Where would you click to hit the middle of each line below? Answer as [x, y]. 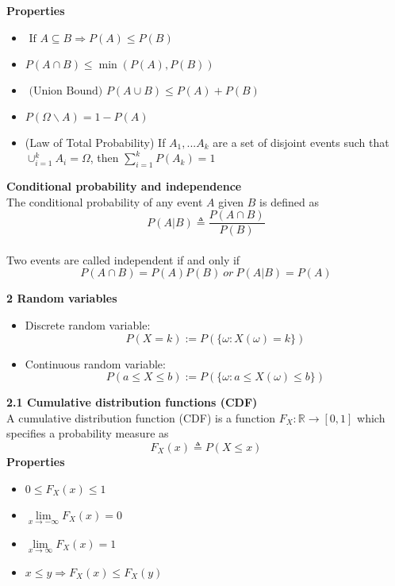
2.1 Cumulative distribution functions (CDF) [132, 402]
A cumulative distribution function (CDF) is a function [141, 417]
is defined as [289, 201]
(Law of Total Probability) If [95, 142]
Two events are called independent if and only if [123, 259]
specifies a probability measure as [88, 433]
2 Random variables [62, 298]
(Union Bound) [66, 91]
